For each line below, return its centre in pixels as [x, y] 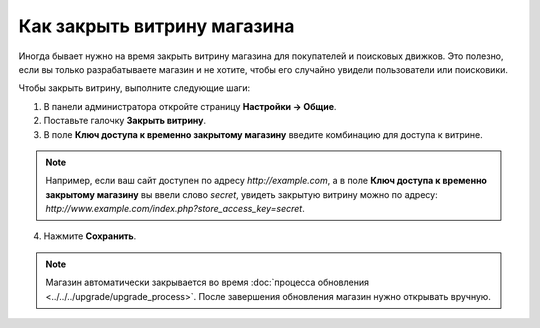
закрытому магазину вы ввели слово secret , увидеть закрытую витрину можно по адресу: [242, 194]
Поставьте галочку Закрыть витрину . [125, 121]
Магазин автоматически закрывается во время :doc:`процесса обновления [207, 282]
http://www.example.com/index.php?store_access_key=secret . [175, 209]
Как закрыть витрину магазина [156, 26]
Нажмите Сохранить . [90, 236]
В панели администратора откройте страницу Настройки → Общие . [190, 106]
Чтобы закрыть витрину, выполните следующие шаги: [134, 88]
